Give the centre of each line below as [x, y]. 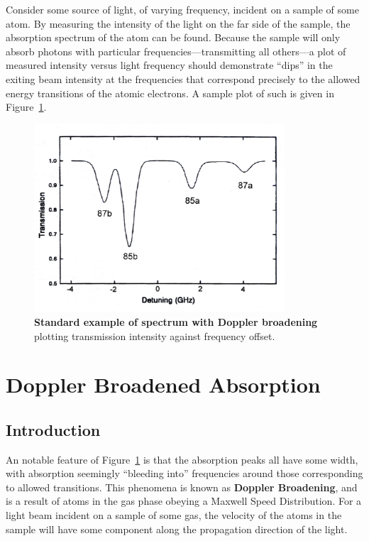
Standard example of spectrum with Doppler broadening [176, 321]
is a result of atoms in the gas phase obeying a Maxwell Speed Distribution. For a [184, 501]
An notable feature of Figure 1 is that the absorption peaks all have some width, [182, 459]
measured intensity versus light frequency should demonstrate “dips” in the [169, 65]
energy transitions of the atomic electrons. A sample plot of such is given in [170, 93]
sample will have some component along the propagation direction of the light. [177, 529]
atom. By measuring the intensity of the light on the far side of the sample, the [178, 23]
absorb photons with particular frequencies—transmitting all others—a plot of [176, 51]
